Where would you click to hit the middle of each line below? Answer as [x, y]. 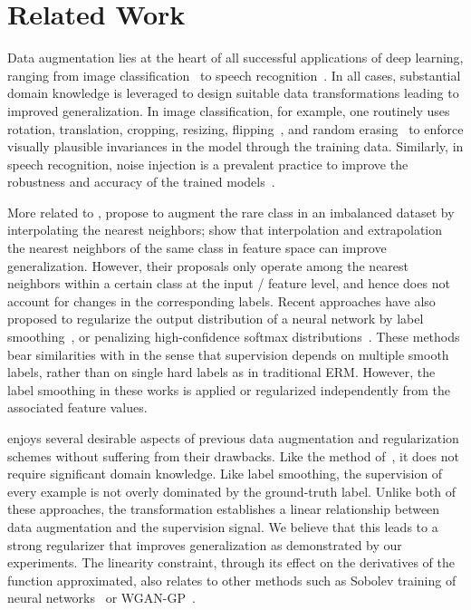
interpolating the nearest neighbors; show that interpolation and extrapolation [225, 230]
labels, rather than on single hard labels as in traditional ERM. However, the [221, 372]
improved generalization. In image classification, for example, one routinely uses [229, 110]
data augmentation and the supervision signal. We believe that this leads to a [223, 526]
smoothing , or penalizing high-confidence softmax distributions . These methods [234, 337]
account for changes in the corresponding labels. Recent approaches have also [221, 300]
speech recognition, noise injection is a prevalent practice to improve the [208, 164]
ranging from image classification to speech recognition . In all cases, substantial [234, 75]
